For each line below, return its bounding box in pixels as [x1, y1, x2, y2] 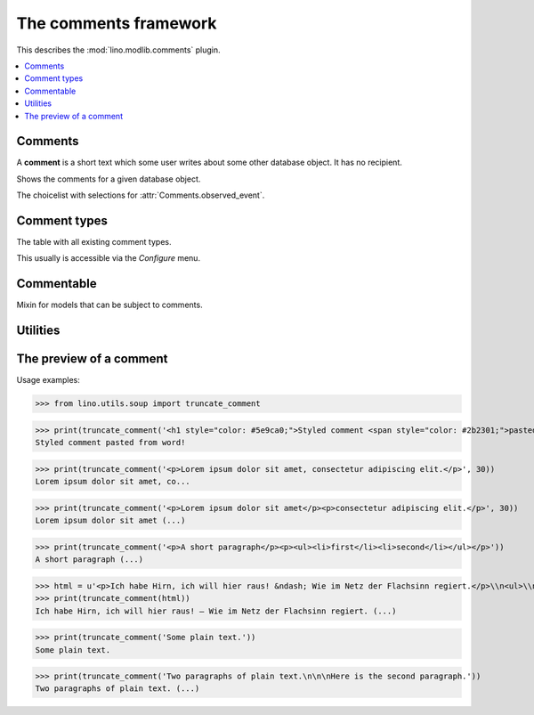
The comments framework [16, 13, 217, 33]
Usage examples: [16, 375, 80, 386]
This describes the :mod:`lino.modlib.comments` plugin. [16, 45, 222, 55]
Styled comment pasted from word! [35, 437, 186, 448]
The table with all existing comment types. [16, 237, 172, 248]
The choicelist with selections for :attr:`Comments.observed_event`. [16, 190, 265, 200]
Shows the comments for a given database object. [16, 174, 201, 184]
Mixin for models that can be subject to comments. [16, 299, 204, 311]
